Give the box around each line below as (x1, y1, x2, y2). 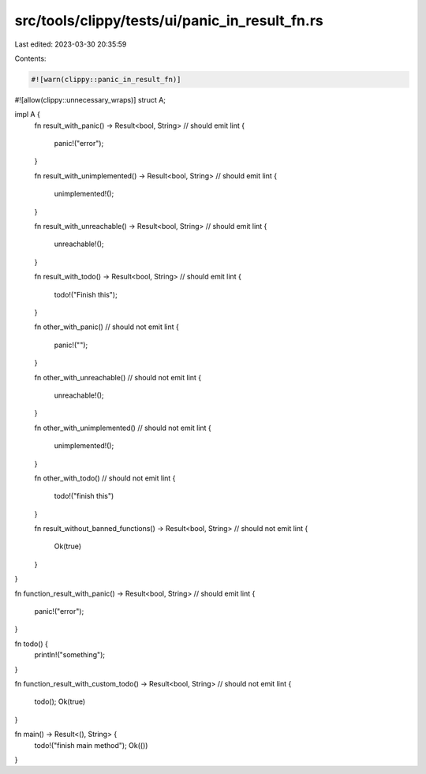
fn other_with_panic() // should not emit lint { (34, 322, 179, 331)
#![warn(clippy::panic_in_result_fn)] (31, 75, 181, 84)
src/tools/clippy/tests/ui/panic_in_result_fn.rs (14, 12, 323, 29)
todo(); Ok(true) (34, 697, 86, 706)
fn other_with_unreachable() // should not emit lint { (34, 372, 202, 382)
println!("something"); (34, 650, 106, 660)
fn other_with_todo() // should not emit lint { (34, 473, 176, 483)
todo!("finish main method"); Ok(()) (34, 740, 148, 750)
